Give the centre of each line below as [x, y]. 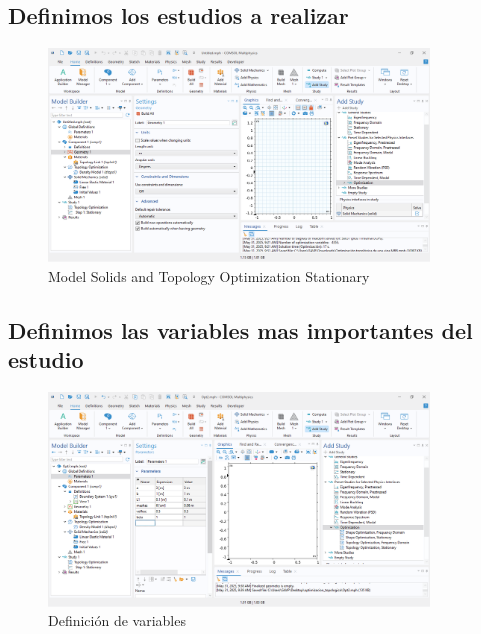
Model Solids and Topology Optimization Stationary [209, 276]
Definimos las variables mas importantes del [240, 330]
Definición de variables [117, 620]
